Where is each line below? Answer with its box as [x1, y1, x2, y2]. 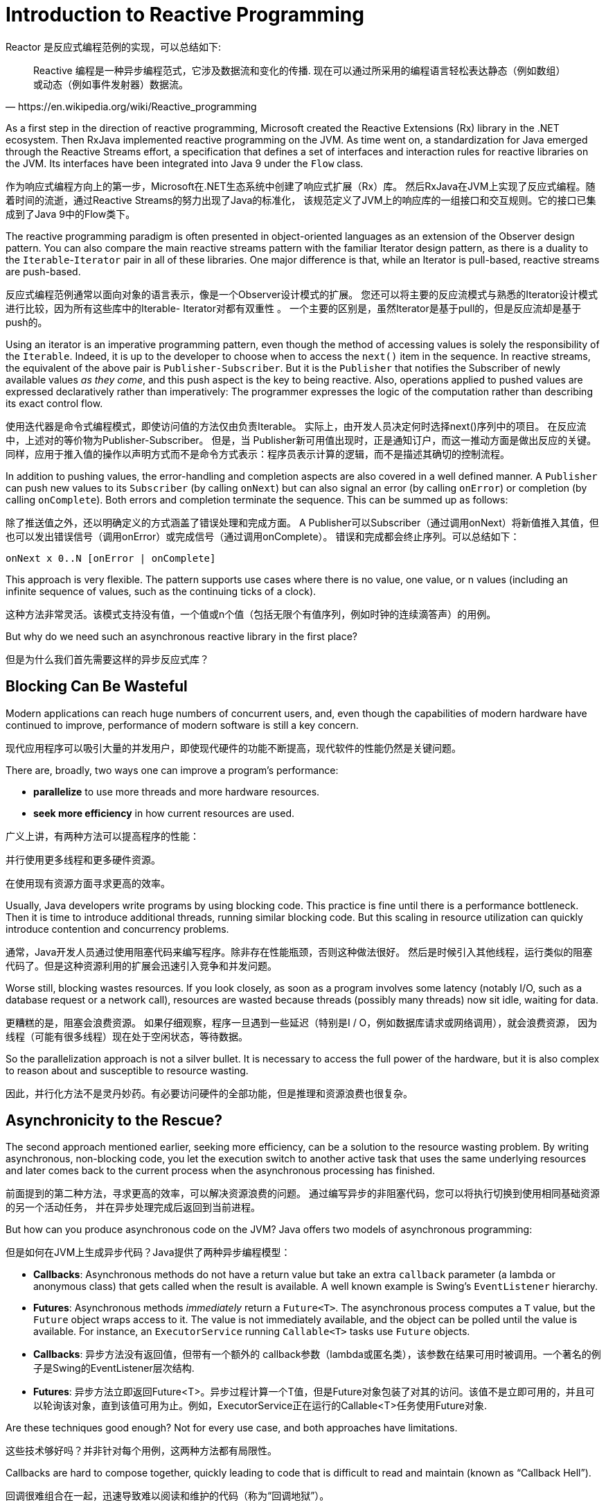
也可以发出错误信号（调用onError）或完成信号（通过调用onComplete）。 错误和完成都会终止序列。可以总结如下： [6, 530, 520, 542]
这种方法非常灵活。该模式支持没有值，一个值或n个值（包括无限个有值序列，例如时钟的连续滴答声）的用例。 [6, 608, 497, 620]
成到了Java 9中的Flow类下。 [6, 207, 136, 220]
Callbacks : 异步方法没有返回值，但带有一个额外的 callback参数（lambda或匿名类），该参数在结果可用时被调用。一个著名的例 [33, 1348, 601, 1361]
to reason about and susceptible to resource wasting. [6, 1064, 249, 1076]
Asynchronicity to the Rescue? [6, 1112, 222, 1130]
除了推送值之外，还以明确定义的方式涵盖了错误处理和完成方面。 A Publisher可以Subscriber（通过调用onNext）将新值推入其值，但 [6, 516, 599, 528]
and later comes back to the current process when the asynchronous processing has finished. [6, 1164, 436, 1177]
